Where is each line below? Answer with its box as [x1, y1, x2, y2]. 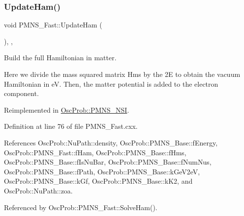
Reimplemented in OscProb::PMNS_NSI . [4, 104, 129, 115]
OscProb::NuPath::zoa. [4, 185, 73, 195]
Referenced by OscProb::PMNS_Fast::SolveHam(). [4, 202, 157, 212]
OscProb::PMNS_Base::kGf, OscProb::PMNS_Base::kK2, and [4, 176, 193, 186]
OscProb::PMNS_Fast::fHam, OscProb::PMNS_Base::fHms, [4, 147, 186, 157]
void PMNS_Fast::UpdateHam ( [4, 20, 102, 30]
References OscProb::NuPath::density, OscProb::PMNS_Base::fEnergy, [4, 137, 218, 147]
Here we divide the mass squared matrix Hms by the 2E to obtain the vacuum [4, 69, 241, 79]
